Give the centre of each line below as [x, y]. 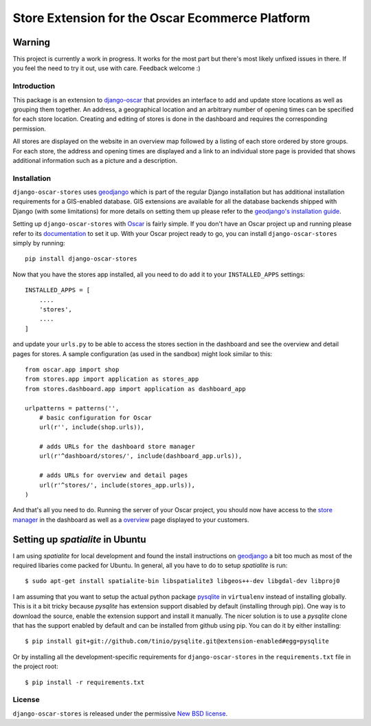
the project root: [35, 666]
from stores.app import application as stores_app [112, 379]
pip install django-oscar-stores [81, 259]
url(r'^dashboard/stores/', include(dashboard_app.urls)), [140, 456]
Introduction [34, 86]
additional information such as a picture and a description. [95, 160]
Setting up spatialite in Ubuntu [80, 539]
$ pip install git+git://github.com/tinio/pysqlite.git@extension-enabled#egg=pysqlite [177, 641]
